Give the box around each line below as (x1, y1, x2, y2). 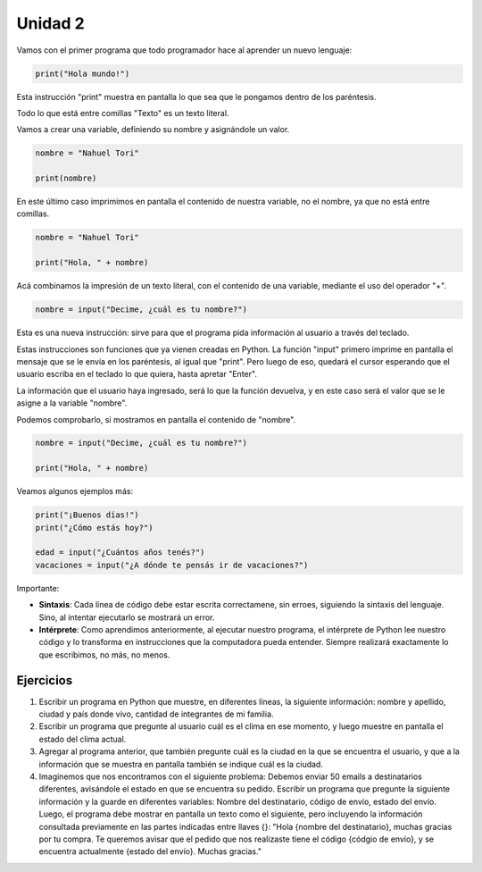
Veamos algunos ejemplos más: (16, 486, 134, 497)
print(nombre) (35, 173, 97, 183)
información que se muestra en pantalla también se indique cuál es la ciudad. (38, 759, 323, 769)
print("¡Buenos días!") (35, 510, 140, 520)
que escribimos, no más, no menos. (38, 649, 170, 660)
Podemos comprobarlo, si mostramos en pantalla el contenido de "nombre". (16, 414, 296, 424)
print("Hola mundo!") (35, 68, 130, 79)
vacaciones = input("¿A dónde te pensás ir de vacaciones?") (35, 559, 309, 570)
